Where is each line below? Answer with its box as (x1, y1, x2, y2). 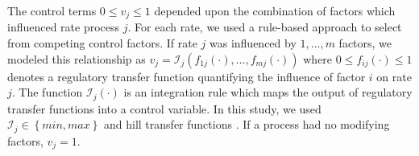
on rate (376, 68, 412, 84)
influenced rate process (7, 18, 120, 35)
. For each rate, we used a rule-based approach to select (127, 18, 402, 35)
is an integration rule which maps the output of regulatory (123, 84, 413, 101)
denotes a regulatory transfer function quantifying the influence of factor (7, 68, 366, 84)
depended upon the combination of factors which (154, 2, 396, 18)
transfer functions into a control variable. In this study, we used (7, 100, 322, 117)
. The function (11, 84, 83, 101)
